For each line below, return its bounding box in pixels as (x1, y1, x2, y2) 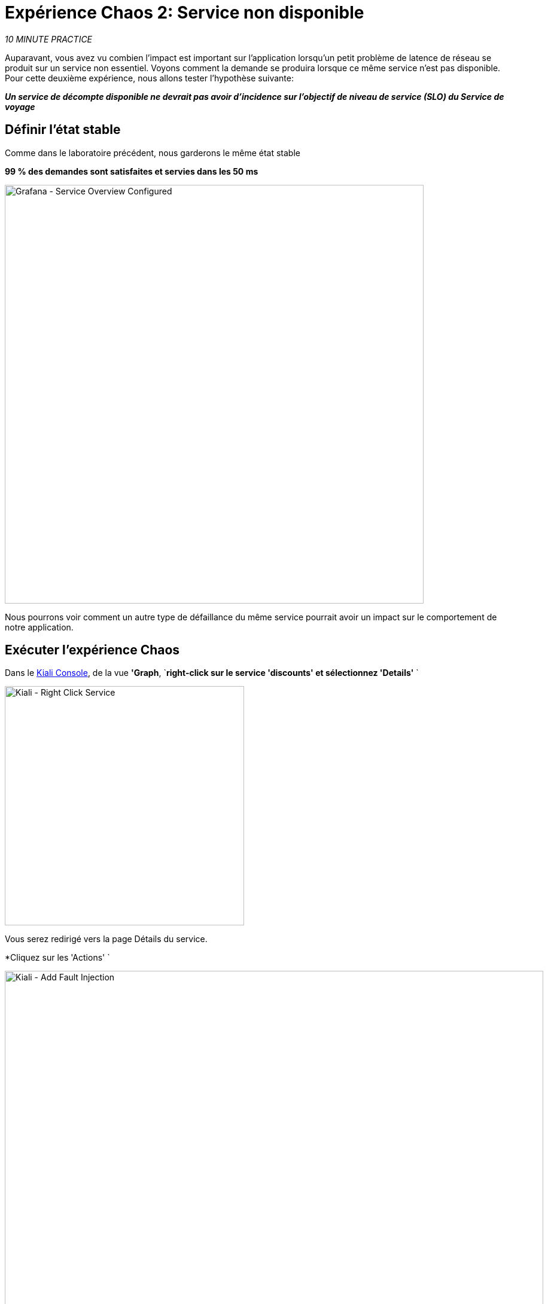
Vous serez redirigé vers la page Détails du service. (5, 934, 208, 945)
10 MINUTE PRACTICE (5, 33, 93, 44)
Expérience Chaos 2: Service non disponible (5, 2, 364, 23)
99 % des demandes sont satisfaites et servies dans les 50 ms (5, 166, 258, 176)
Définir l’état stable (5, 122, 121, 138)
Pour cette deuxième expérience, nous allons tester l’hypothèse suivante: (5, 72, 294, 83)
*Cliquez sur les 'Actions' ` (5, 952, 110, 963)
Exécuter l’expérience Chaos (5, 642, 180, 658)
